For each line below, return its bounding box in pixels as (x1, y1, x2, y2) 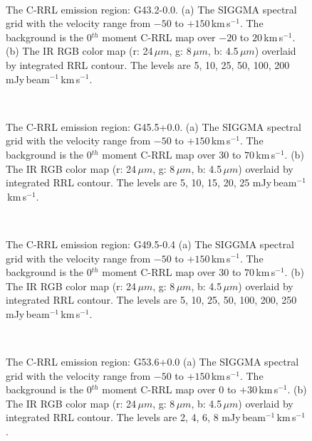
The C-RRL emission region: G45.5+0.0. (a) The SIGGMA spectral (6, 119, 301, 134)
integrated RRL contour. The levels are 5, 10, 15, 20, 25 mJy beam (6, 175, 297, 190)
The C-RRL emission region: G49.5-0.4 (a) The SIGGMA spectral (6, 236, 294, 251)
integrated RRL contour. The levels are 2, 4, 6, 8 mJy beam (6, 410, 266, 425)
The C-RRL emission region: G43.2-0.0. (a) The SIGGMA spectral (6, 1, 297, 16)
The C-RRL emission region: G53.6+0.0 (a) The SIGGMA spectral (6, 354, 299, 369)
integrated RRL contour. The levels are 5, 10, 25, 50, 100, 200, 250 (6, 292, 297, 307)
